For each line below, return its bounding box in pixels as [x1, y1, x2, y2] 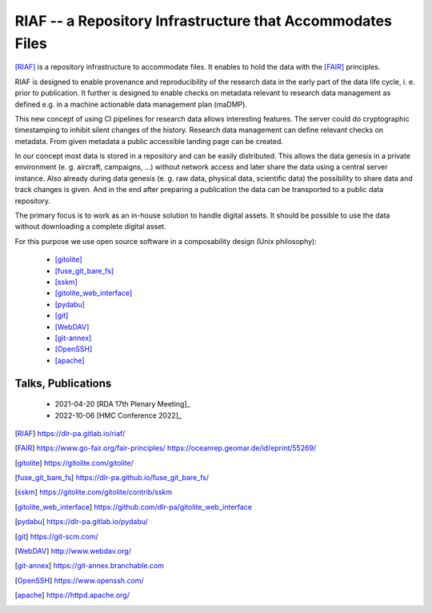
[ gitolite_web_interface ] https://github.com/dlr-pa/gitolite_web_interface [14, 502, 252, 511]
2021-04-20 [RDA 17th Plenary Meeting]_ [54, 399, 191, 409]
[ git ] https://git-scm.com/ [14, 531, 99, 541]
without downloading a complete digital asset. [14, 222, 167, 231]
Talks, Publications [14, 376, 112, 390]
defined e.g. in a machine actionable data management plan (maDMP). [14, 99, 248, 109]
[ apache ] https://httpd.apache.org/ [14, 591, 130, 600]
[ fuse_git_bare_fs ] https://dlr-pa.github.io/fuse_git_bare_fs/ [14, 473, 210, 483]
